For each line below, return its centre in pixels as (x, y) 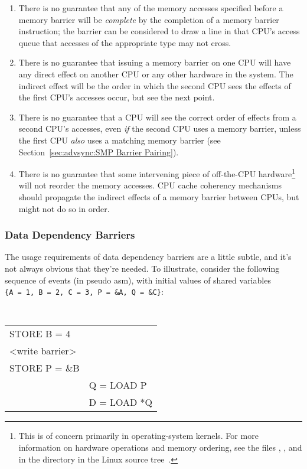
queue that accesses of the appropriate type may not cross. (125, 42)
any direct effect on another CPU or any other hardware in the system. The (156, 74)
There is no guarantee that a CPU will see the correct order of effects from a (157, 117)
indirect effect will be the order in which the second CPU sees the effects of (155, 85)
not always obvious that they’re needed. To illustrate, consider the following (142, 268)
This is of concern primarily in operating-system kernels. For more (138, 436)
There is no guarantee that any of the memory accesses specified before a (151, 8)
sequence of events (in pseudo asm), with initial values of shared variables (138, 280)
